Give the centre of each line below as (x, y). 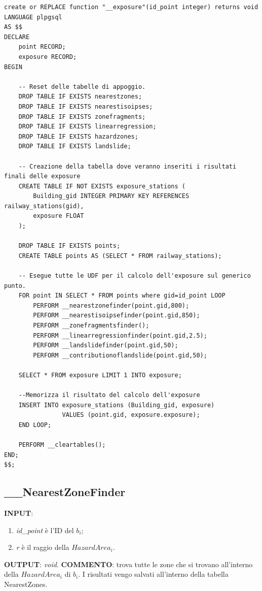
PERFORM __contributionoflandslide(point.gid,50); (120, 355)
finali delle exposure (42, 176)
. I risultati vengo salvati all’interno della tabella (153, 574)
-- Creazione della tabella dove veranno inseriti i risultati (127, 166)
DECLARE (17, 37)
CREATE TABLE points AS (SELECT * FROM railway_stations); (120, 256)
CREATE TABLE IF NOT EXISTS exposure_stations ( (102, 186)
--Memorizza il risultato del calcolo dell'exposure (109, 395)
